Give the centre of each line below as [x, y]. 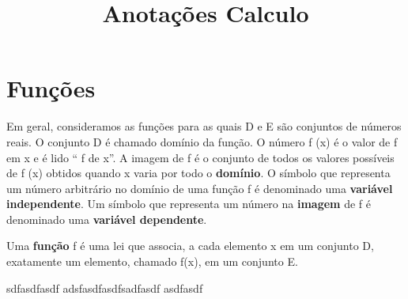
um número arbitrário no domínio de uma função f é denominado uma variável [200, 188]
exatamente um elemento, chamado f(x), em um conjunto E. [152, 261]
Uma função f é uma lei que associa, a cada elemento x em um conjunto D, [190, 246]
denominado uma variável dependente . [107, 219]
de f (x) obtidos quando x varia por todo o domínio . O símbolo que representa [198, 173]
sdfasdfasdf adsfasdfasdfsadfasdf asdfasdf [105, 288]
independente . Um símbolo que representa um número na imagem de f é [189, 204]
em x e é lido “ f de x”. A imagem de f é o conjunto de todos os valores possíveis [200, 157]
